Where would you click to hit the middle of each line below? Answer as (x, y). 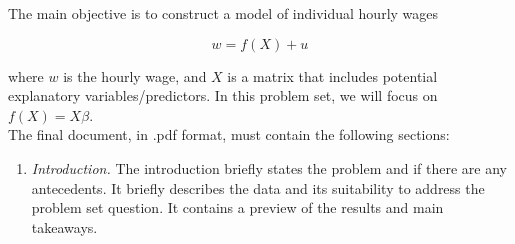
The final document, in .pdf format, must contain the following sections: (229, 134)
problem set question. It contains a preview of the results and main (237, 207)
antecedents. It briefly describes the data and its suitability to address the (258, 187)
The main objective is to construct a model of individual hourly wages (223, 13)
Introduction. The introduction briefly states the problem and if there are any (269, 167)
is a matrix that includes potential (332, 75)
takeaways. (64, 226)
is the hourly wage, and (135, 75)
